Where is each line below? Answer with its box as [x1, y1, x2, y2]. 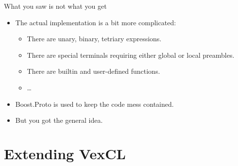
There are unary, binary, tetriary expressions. [27, 33, 162, 44]
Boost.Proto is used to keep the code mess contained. [15, 99, 174, 109]
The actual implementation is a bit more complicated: [15, 17, 176, 27]
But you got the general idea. [15, 115, 103, 125]
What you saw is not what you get [4, 1, 107, 11]
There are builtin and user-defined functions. [27, 66, 160, 76]
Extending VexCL [4, 143, 126, 163]
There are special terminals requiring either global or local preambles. [27, 50, 235, 60]
